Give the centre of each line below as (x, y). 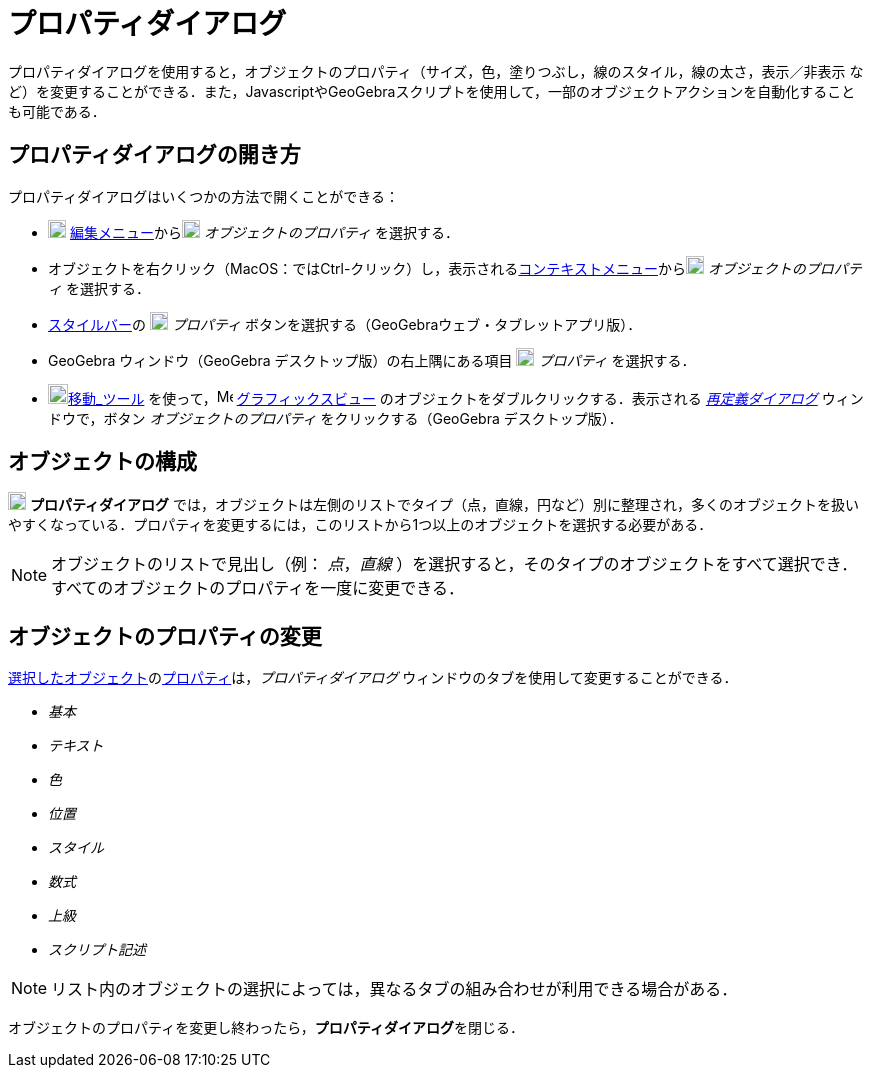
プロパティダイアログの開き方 (154, 155)
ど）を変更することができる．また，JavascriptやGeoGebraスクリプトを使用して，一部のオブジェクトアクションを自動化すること (432, 91)
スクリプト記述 (97, 950)
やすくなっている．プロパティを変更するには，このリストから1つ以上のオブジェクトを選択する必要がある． (360, 525)
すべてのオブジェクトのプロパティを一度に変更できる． (258, 588)
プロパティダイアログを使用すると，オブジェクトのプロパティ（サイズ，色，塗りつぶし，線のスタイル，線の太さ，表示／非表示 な (436, 71)
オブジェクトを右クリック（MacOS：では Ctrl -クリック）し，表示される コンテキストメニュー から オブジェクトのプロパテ (455, 268)
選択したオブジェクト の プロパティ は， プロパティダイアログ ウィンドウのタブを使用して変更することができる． (373, 678)
